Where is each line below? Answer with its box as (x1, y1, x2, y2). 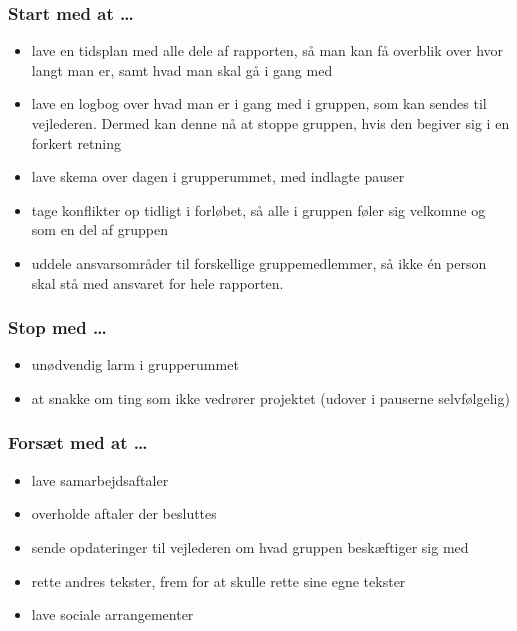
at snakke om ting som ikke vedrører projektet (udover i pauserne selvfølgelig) (31, 387, 510, 408)
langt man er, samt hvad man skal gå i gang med (31, 59, 333, 80)
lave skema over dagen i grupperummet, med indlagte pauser (31, 166, 405, 187)
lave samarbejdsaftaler (31, 469, 169, 490)
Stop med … (8, 315, 107, 340)
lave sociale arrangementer (31, 604, 194, 625)
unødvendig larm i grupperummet (31, 354, 239, 375)
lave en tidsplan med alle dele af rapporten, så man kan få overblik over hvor (31, 40, 504, 61)
